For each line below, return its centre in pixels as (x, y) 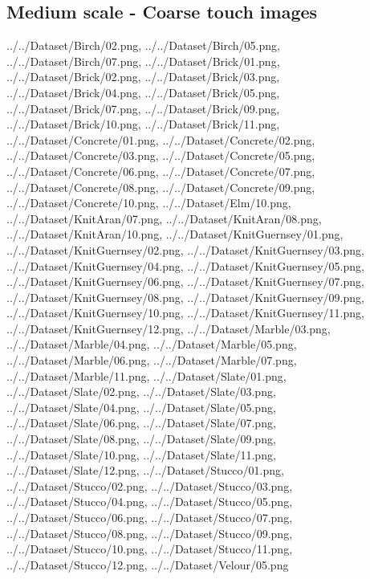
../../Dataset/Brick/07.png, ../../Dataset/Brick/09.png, (143, 108)
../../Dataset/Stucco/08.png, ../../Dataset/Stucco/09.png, (150, 533)
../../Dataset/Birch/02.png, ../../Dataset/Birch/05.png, (143, 45)
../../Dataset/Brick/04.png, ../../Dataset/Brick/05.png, (143, 92)
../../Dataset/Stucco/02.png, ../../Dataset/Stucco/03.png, (150, 485)
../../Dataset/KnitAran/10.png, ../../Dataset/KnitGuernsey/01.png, (175, 234)
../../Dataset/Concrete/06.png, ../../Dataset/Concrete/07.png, (161, 171)
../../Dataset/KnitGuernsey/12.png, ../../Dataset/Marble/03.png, (169, 328)
